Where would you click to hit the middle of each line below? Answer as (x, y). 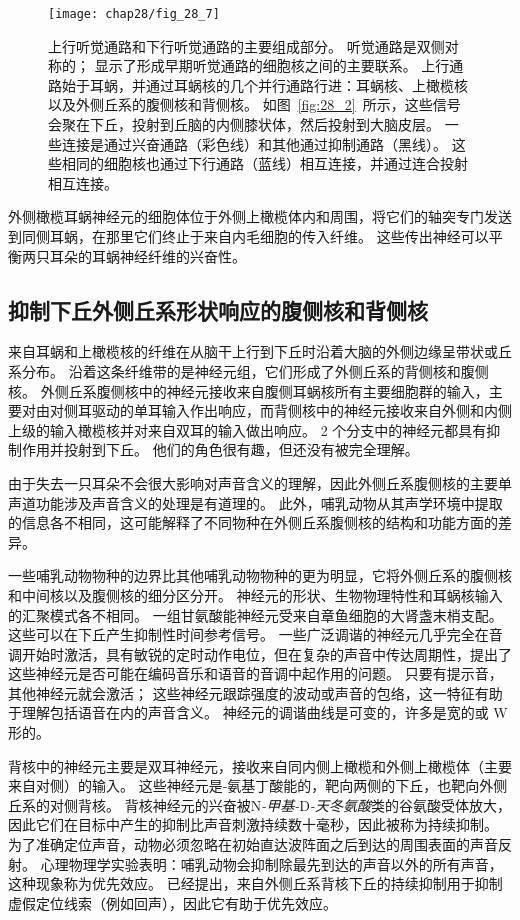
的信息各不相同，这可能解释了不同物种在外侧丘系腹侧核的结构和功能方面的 (253, 522)
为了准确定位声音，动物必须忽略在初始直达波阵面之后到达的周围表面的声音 (253, 844)
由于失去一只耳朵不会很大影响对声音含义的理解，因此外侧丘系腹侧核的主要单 (260, 482)
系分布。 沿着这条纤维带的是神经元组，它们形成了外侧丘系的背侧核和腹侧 (248, 370)
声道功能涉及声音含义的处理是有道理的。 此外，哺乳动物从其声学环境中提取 (255, 502)
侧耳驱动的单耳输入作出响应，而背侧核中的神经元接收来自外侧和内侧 (287, 410)
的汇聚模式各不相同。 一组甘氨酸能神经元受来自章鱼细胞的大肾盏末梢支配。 (255, 614)
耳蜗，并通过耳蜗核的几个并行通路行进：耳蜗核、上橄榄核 (278, 84)
